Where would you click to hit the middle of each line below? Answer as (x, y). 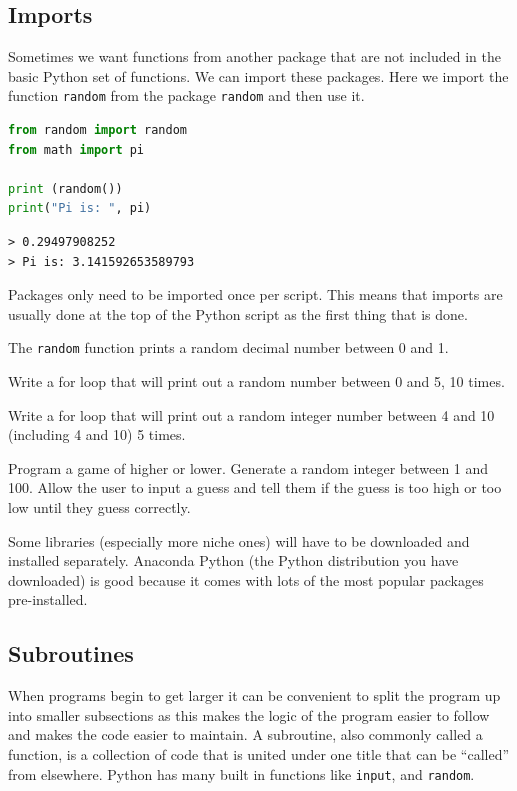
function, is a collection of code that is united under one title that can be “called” (259, 753)
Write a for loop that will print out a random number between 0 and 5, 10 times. (256, 381)
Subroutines (71, 653)
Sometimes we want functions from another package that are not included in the (254, 56)
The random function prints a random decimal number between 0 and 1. (228, 347)
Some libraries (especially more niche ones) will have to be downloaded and (239, 540)
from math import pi (76, 149)
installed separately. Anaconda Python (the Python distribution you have (233, 560)
